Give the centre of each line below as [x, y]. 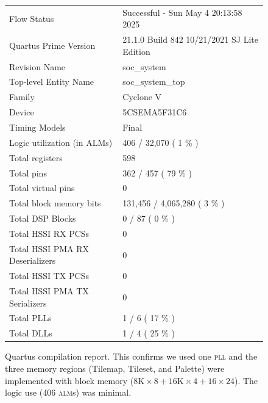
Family [22, 97]
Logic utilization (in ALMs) [61, 142]
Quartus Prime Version [52, 45]
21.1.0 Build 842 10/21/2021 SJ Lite [190, 39]
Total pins [28, 172]
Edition [136, 51]
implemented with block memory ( [69, 380]
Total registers [36, 157]
